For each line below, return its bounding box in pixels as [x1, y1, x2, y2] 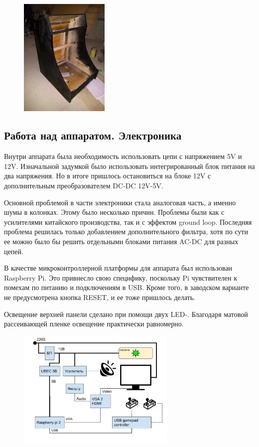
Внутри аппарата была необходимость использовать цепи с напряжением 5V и [4, 151, 242, 161]
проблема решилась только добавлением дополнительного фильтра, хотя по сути [4, 226, 248, 237]
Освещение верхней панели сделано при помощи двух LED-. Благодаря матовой [4, 308, 248, 319]
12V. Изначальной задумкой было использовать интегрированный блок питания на [4, 160, 255, 171]
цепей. [4, 246, 23, 256]
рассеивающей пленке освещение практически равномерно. [4, 318, 184, 329]
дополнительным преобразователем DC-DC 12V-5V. [4, 180, 163, 190]
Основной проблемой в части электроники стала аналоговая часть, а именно [4, 197, 236, 207]
